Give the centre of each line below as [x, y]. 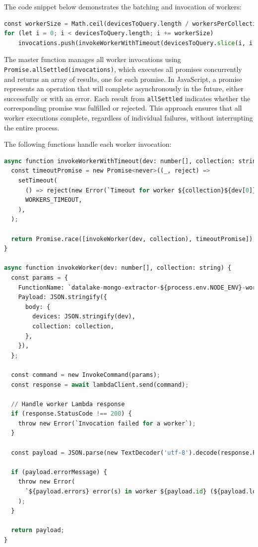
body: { [38, 307]
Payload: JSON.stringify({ [63, 297]
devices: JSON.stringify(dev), [84, 317]
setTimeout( [38, 181]
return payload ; [38, 530]
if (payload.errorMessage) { [59, 472]
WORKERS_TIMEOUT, [54, 200]
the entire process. [32, 127]
